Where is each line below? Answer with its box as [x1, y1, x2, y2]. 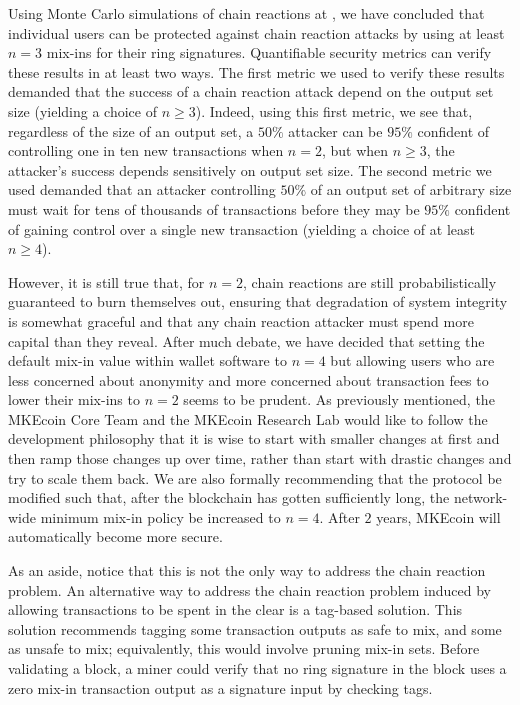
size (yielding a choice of [8, 100, 158, 121]
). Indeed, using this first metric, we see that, [195, 100, 473, 121]
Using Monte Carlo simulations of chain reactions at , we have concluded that [8, 3, 485, 23]
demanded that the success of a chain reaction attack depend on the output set [8, 81, 494, 102]
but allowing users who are [330, 350, 495, 371]
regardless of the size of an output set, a [8, 120, 254, 141]
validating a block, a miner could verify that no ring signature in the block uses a [8, 658, 507, 678]
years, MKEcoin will [376, 506, 501, 527]
